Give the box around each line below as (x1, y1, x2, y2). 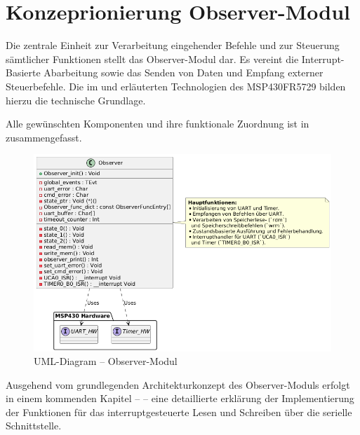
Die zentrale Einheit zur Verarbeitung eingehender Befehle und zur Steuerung (6, 38, 340, 53)
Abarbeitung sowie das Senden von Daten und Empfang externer (44, 65, 324, 80)
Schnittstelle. (6, 418, 62, 433)
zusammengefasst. (6, 130, 82, 144)
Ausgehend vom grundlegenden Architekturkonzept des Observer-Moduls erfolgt (6, 377, 350, 392)
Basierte (6, 65, 41, 80)
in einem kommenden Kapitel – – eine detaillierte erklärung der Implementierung (6, 391, 354, 406)
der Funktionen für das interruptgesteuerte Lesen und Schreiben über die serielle (6, 404, 352, 419)
